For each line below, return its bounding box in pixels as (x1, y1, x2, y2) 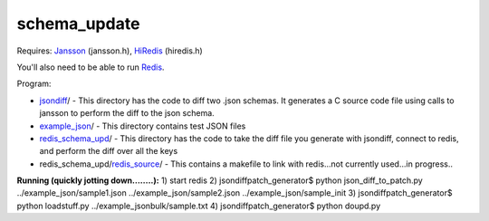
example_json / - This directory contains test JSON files (39, 120, 246, 131)
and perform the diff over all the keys (39, 146, 178, 157)
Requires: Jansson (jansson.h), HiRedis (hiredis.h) (16, 45, 203, 56)
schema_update (16, 14, 140, 34)
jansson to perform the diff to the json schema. (39, 108, 215, 119)
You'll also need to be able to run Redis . (16, 62, 165, 72)
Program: (16, 78, 52, 90)
